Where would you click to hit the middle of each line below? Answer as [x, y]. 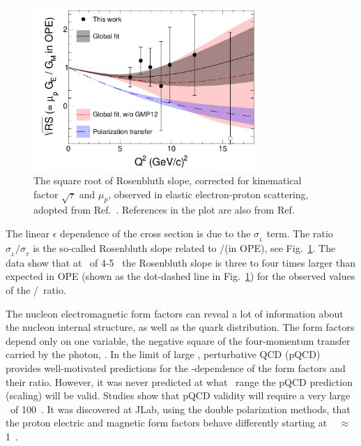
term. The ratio [300, 233]
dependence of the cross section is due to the [155, 233]
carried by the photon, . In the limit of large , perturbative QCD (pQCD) [163, 354]
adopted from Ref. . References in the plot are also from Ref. [164, 210]
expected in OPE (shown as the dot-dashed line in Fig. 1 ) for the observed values [180, 276]
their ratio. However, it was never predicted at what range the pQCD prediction [179, 381]
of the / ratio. [36, 289]
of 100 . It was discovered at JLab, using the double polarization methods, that [180, 409]
